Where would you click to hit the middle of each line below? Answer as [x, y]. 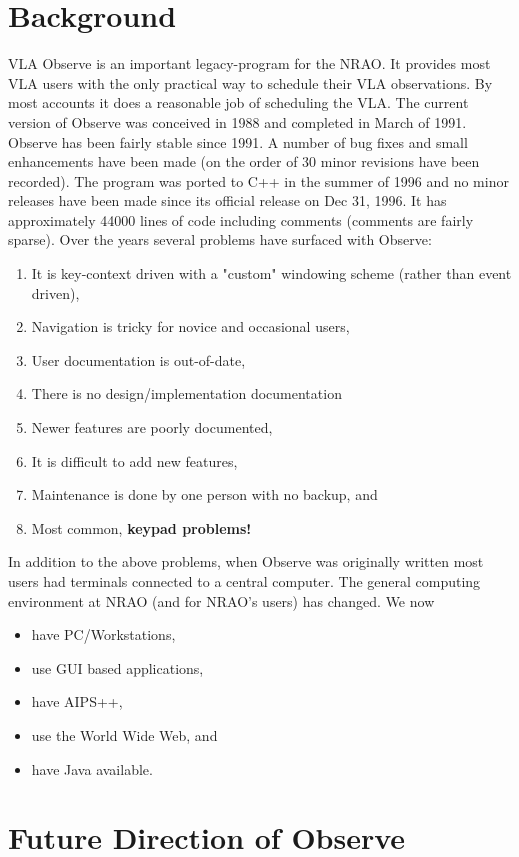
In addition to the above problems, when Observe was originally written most [246, 561]
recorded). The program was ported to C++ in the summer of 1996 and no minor [258, 180]
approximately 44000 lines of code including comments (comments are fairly [241, 219]
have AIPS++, [77, 701]
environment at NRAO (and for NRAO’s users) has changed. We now [221, 600]
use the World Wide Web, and [124, 734]
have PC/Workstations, [103, 634]
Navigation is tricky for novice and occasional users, [190, 326]
